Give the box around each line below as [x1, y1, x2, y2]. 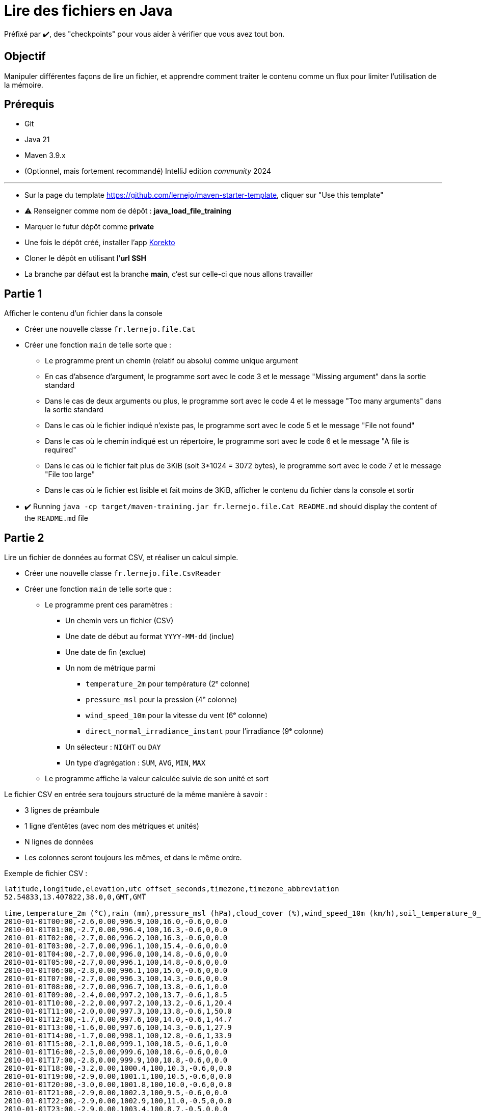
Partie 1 [4, 287, 42, 300]
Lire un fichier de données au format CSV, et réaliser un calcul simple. [4, 553, 238, 562]
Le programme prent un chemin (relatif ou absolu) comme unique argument [45, 356, 298, 365]
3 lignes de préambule [24, 806, 99, 815]
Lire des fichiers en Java [4, 2, 173, 19]
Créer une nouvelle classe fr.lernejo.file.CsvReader [24, 569, 221, 578]
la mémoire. [4, 80, 43, 89]
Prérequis [4, 98, 55, 111]
